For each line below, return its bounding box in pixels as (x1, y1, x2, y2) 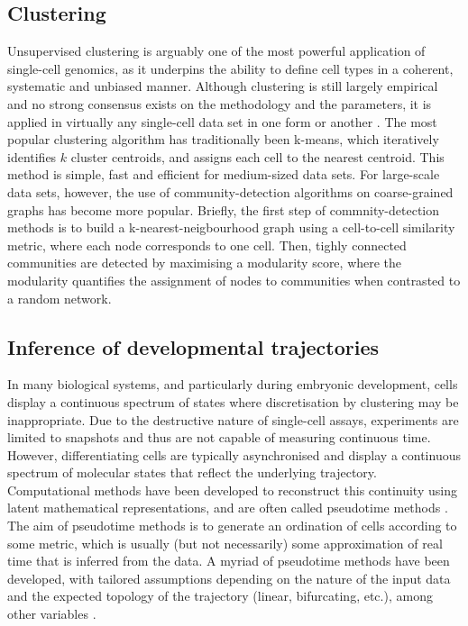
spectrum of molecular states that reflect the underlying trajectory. (7, 463, 377, 482)
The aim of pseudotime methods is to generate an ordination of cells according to (7, 516, 457, 535)
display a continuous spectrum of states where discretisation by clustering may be (7, 392, 459, 411)
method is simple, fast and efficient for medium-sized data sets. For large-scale (7, 165, 440, 184)
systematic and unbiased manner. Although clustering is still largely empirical (7, 77, 438, 95)
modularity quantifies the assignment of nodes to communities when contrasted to (7, 270, 461, 289)
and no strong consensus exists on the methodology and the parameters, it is (7, 94, 432, 113)
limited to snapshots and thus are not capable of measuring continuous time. (7, 428, 431, 447)
